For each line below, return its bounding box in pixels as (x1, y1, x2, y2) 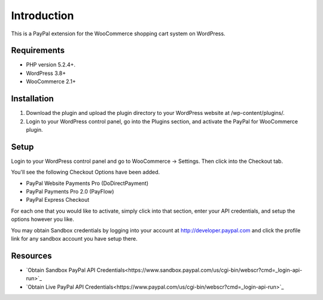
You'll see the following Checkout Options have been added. (11, 168, 160, 176)
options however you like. (11, 216, 74, 223)
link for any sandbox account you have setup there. (11, 235, 138, 242)
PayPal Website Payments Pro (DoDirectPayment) (26, 180, 149, 187)
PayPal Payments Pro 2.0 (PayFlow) (26, 188, 114, 195)
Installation (11, 93, 54, 104)
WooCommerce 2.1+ (26, 78, 76, 85)
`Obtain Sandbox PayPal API (26, 266, 96, 274)
